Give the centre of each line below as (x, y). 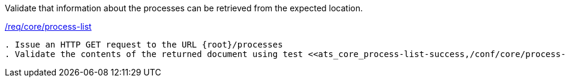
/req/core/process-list (48, 26)
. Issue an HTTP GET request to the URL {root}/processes (144, 45)
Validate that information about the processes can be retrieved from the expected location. (184, 8)
